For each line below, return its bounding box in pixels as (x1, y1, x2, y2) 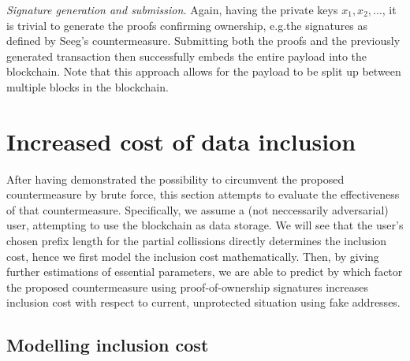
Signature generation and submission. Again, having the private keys (6, 2, 338, 17)
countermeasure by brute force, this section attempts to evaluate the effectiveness (6, 186, 400, 203)
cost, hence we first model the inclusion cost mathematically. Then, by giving (6, 247, 379, 264)
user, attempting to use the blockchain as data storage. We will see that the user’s (6, 217, 404, 233)
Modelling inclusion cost (6, 333, 209, 357)
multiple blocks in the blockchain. (6, 78, 169, 95)
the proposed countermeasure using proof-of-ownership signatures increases (6, 278, 369, 295)
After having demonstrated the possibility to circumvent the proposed (6, 170, 345, 187)
